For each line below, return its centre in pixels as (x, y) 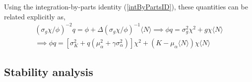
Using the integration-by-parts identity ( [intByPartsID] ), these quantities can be (126, 6)
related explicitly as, (35, 16)
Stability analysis (49, 72)
